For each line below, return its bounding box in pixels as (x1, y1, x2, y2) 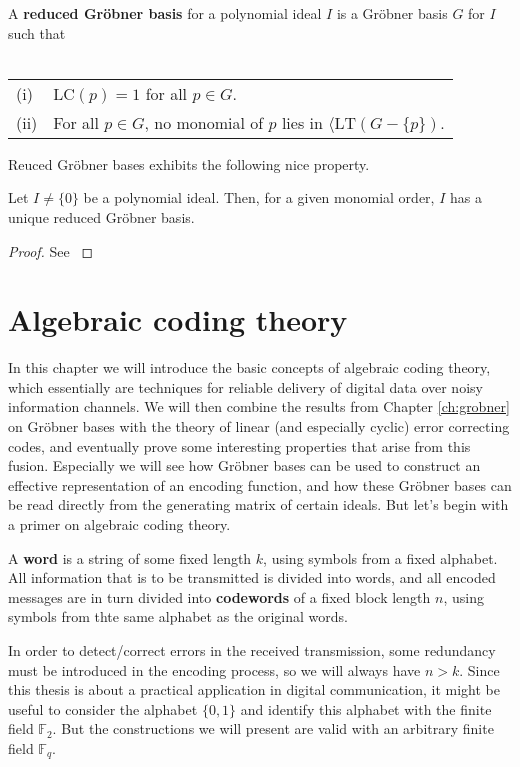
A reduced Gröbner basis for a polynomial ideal (8, 3, 322, 23)
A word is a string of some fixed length (8, 547, 252, 568)
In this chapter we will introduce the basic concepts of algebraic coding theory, (8, 357, 491, 378)
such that (8, 22, 66, 43)
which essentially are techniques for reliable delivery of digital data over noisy (8, 376, 483, 397)
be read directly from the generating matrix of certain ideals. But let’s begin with (8, 494, 509, 515)
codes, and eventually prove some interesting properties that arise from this (8, 435, 471, 456)
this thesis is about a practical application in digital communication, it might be (8, 679, 500, 700)
